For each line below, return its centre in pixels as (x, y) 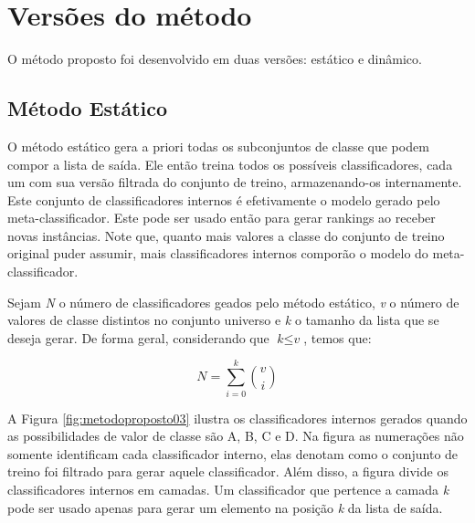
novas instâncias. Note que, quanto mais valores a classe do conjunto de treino (226, 235)
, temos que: (338, 337)
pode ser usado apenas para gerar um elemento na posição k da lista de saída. (225, 507)
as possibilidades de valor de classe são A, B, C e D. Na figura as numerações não (236, 436)
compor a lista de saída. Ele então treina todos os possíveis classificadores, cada (230, 164)
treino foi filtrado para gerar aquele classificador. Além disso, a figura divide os (228, 471)
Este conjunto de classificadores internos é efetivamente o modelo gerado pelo (224, 199)
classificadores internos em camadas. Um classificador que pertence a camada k (228, 489)
